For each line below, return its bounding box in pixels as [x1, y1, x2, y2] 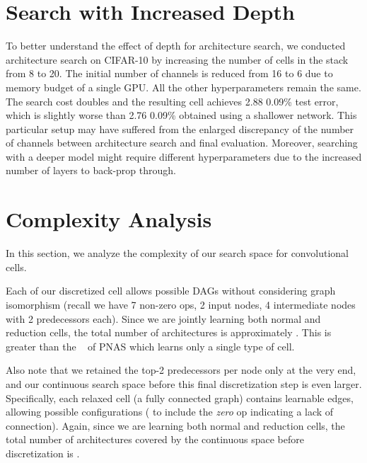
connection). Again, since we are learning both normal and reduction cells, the [6, 418, 345, 433]
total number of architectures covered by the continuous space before [6, 432, 304, 447]
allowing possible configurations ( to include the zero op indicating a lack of [6, 404, 334, 419]
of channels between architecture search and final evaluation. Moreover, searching [6, 135, 358, 150]
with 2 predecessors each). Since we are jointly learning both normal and [6, 311, 321, 326]
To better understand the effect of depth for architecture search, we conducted [6, 38, 346, 53]
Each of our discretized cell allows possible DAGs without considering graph [6, 283, 336, 298]
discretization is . [6, 445, 80, 460]
